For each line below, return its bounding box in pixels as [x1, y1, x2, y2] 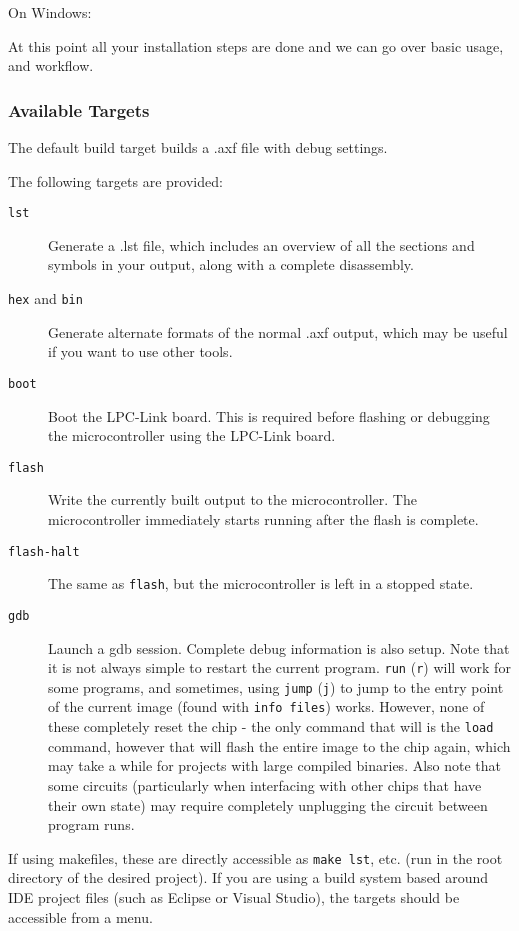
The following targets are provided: [8, 170, 223, 191]
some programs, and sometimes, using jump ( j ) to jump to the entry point [48, 676, 504, 697]
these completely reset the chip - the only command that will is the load [48, 716, 494, 737]
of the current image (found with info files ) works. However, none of [48, 696, 485, 717]
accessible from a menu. [8, 906, 153, 927]
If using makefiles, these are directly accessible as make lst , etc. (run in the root [8, 847, 503, 868]
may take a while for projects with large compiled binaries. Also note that [48, 755, 502, 776]
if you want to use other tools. [48, 341, 233, 362]
